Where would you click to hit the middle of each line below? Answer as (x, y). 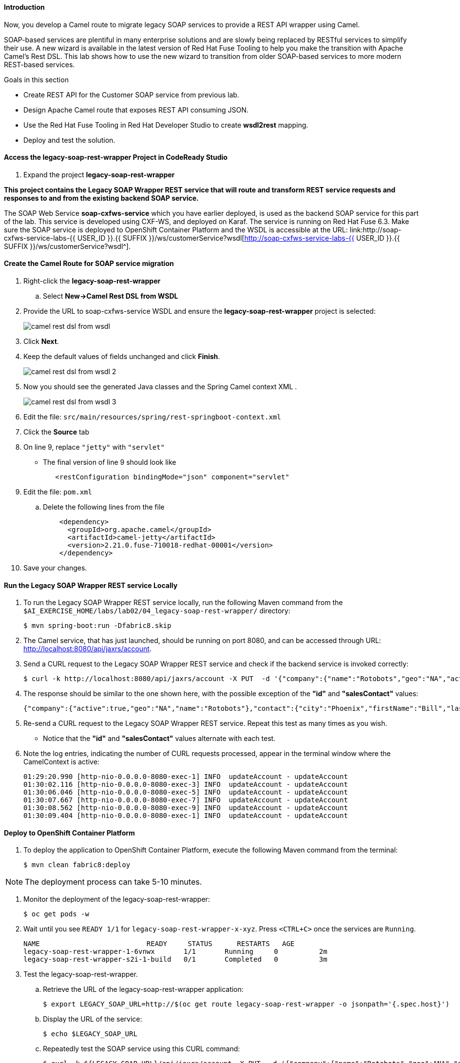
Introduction (24, 7)
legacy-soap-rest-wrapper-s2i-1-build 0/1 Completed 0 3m (175, 959)
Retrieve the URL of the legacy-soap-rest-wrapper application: (143, 989)
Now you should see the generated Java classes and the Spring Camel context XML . (160, 387)
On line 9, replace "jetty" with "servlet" (94, 447)
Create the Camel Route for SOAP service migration (89, 264)
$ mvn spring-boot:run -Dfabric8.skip (97, 626)
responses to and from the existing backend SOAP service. (101, 198)
